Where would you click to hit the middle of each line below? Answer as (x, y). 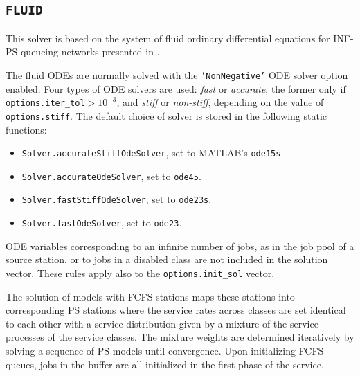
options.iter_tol (45, 104)
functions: (26, 129)
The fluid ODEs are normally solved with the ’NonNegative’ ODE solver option (177, 74)
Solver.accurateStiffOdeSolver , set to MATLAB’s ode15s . (153, 153)
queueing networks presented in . (90, 52)
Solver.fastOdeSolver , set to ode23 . (102, 223)
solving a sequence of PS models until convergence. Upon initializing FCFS (165, 350)
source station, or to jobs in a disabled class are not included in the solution (167, 259)
